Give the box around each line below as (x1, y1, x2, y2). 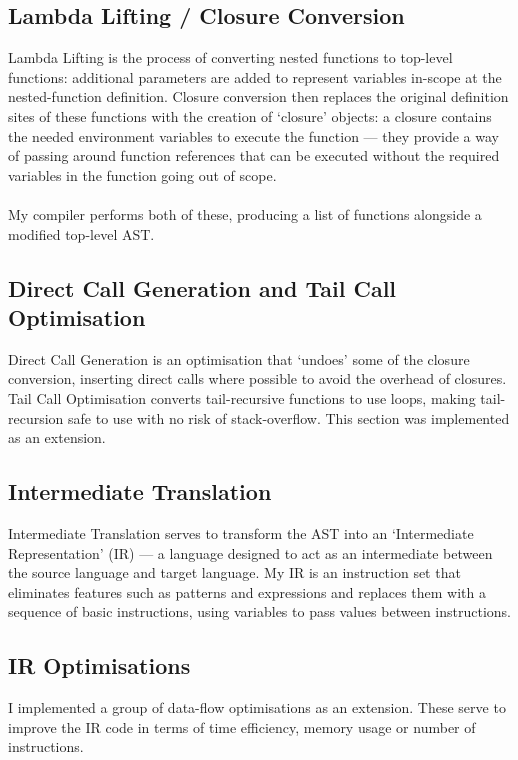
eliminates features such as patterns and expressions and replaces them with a (8, 581, 486, 602)
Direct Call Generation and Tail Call (8, 272, 397, 303)
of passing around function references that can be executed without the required (8, 145, 500, 166)
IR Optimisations (8, 650, 191, 681)
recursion (8, 407, 64, 428)
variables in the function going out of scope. (8, 164, 277, 185)
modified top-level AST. (8, 223, 155, 244)
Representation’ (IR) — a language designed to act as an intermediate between (8, 542, 493, 563)
